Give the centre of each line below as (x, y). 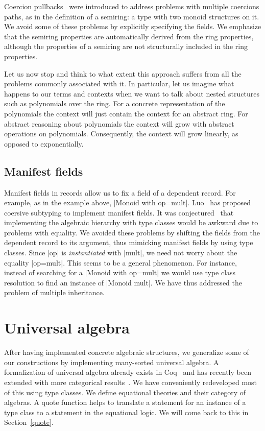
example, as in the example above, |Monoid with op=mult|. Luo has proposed (128, 202)
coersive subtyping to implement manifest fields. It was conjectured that (119, 212)
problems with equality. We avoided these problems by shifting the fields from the (132, 232)
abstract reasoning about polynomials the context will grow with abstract (119, 123)
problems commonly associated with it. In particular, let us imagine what (119, 83)
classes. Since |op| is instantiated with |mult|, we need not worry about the (121, 253)
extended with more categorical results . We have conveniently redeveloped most (131, 382)
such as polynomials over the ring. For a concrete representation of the (115, 103)
